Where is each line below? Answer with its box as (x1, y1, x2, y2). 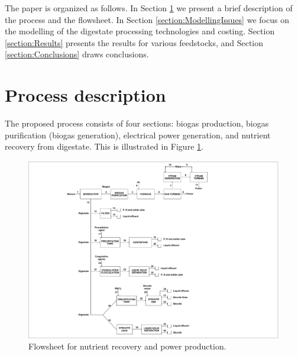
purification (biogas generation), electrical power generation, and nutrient (5, 128, 271, 141)
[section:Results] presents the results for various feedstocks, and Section (5, 36, 264, 48)
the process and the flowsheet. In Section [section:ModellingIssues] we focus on (5, 13, 289, 25)
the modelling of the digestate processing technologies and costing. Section (5, 25, 275, 37)
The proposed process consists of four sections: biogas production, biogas (5, 117, 269, 130)
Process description (5, 83, 166, 107)
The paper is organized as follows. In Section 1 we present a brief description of (5, 2, 293, 14)
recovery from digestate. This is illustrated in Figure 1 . (5, 140, 203, 153)
